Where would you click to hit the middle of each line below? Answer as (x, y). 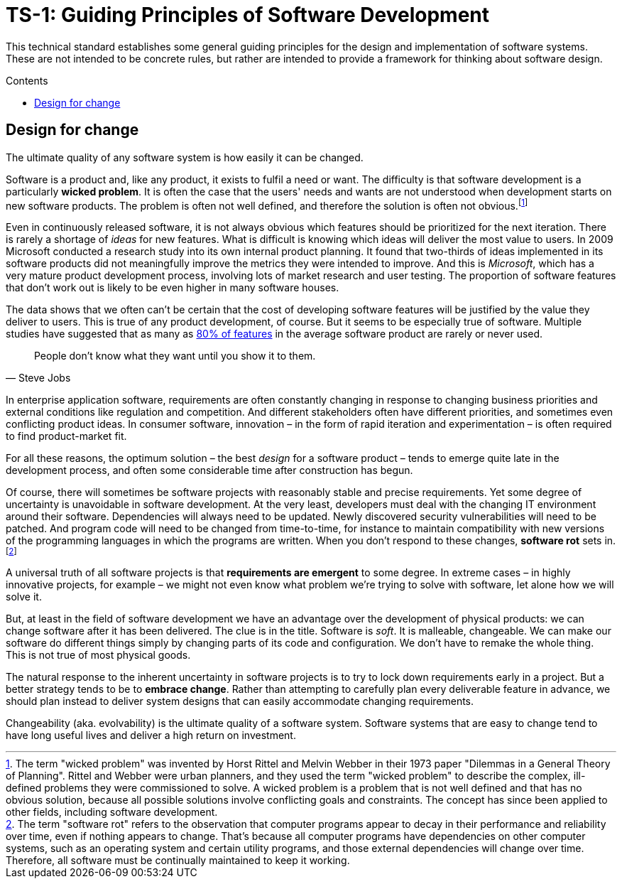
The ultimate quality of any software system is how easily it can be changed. (185, 157)
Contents (27, 80)
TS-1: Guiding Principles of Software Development (248, 15)
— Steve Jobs (38, 378)
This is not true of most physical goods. (98, 655)
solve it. (24, 597)
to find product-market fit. (66, 436)
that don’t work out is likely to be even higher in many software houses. (173, 288)
